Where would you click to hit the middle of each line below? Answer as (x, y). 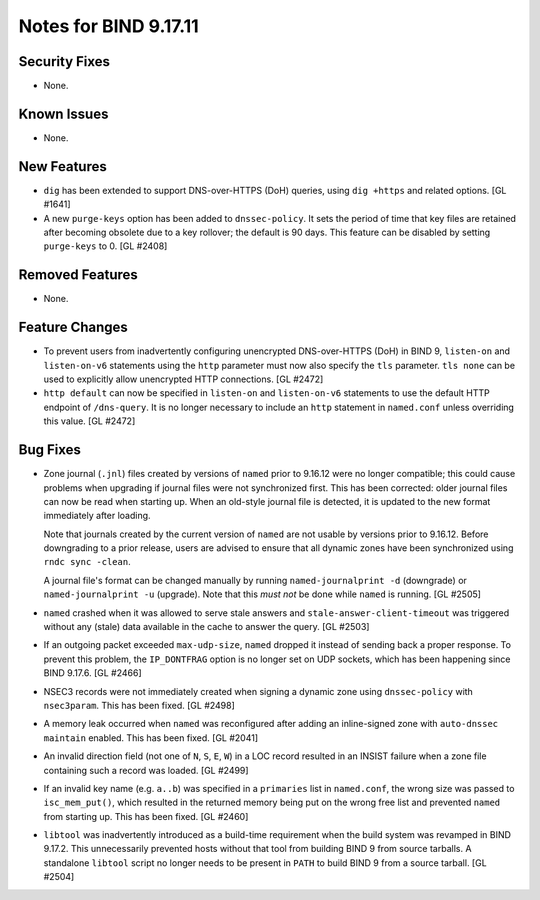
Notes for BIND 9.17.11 (108, 26)
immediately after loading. (97, 516)
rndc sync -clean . (87, 562)
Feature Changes (73, 327)
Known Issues (63, 113)
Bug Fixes (50, 450)
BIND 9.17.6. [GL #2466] (92, 673)
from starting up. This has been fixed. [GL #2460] (146, 816)
